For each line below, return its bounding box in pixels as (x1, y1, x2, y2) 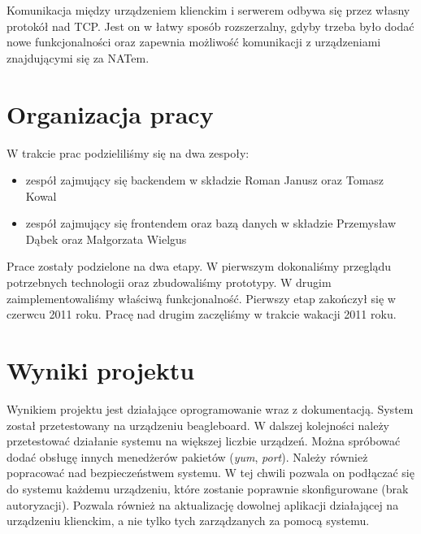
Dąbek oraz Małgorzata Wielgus (25, 230, 187, 247)
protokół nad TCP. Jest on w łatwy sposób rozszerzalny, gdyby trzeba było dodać (7, 17, 414, 34)
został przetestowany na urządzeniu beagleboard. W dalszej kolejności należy (7, 416, 390, 433)
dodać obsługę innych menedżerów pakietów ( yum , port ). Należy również (7, 448, 368, 465)
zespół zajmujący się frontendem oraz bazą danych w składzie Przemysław (25, 215, 397, 232)
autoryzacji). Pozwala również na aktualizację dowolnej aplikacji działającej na (7, 496, 399, 513)
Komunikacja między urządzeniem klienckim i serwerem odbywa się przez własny (7, 2, 410, 18)
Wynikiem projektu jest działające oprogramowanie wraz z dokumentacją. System (7, 400, 414, 417)
